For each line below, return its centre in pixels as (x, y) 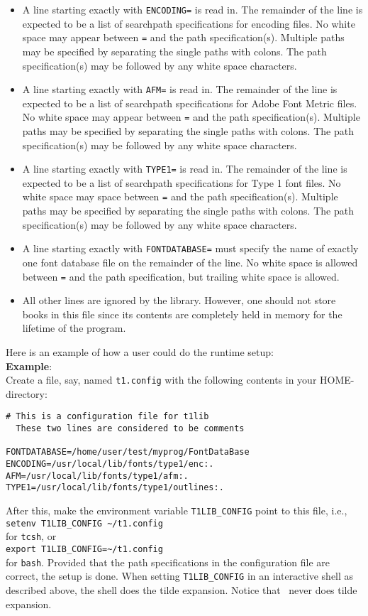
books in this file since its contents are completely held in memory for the (182, 314)
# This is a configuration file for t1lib (107, 417)
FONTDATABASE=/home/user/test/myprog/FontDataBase (128, 452)
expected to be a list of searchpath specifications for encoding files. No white (189, 23)
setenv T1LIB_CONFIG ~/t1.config (84, 523)
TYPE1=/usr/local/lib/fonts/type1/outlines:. (115, 488)
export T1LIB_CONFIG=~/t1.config (84, 549)
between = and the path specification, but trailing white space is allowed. (181, 276)
